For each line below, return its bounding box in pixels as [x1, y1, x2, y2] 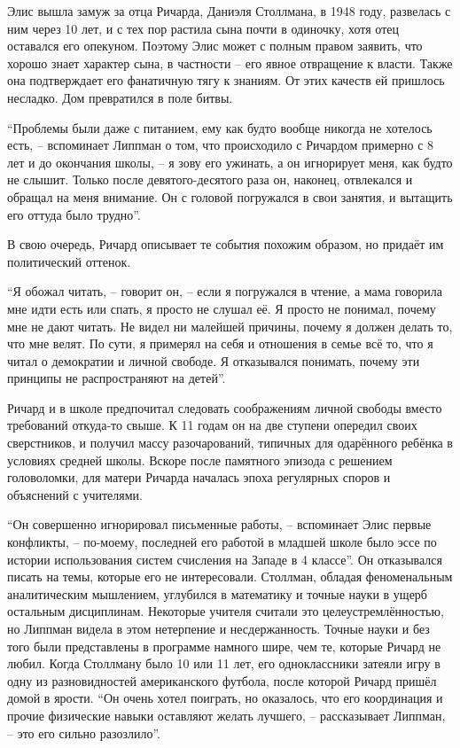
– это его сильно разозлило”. [7, 723, 160, 742]
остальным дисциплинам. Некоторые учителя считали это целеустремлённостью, [7, 602, 444, 620]
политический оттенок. [7, 252, 131, 270]
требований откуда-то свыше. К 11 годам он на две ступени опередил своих [7, 416, 417, 434]
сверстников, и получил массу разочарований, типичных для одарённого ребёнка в [7, 433, 453, 452]
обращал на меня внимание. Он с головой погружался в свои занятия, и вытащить [7, 187, 453, 206]
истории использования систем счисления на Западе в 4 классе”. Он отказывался [7, 549, 443, 568]
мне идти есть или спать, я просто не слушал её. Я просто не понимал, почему [7, 299, 436, 317]
